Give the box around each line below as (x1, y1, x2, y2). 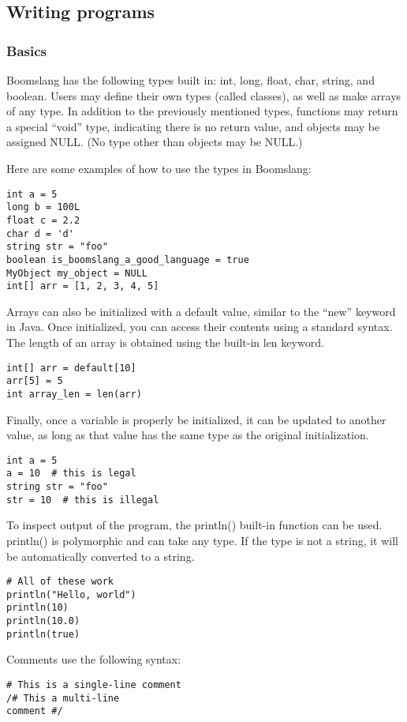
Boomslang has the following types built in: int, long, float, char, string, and (6, 72, 375, 88)
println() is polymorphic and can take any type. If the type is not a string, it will (6, 532, 398, 548)
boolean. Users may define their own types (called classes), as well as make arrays (6, 87, 401, 103)
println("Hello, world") (6, 589, 136, 600)
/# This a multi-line (6, 692, 120, 704)
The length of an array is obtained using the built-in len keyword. (6, 334, 324, 350)
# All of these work (6, 576, 114, 588)
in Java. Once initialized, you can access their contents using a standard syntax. (6, 318, 393, 335)
